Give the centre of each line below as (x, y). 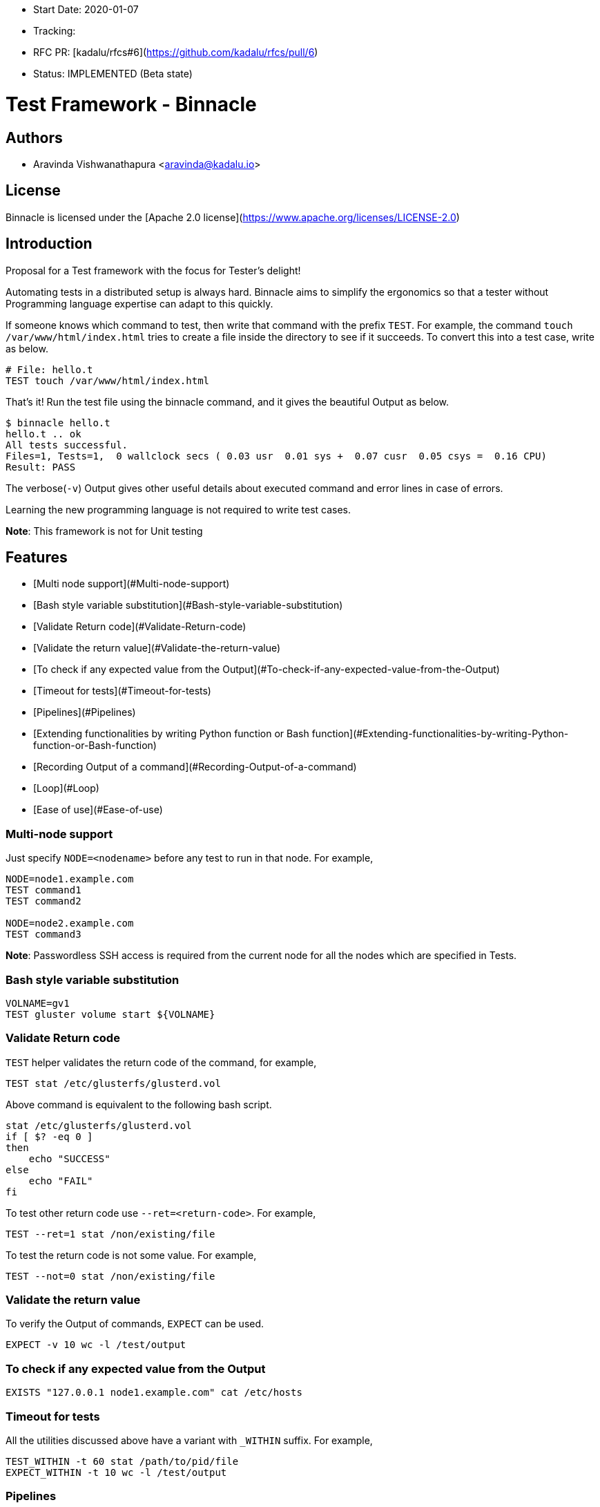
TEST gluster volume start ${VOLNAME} (110, 1014)
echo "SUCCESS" (69, 1158)
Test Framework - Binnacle (131, 104)
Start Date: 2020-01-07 (86, 9)
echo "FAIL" (61, 1181)
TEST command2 (43, 901)
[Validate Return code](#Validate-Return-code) (140, 627)
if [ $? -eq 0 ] (49, 1136)
